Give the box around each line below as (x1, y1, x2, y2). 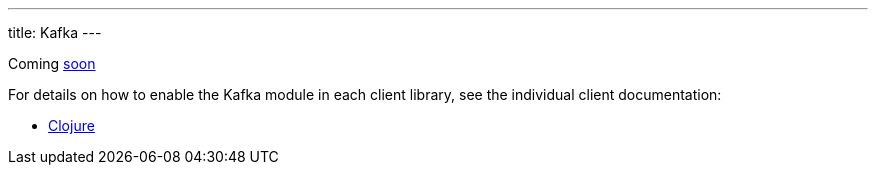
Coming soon (8, 55, 96, 72)
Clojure (48, 117, 95, 134)
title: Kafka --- (8, 24, 102, 41)
